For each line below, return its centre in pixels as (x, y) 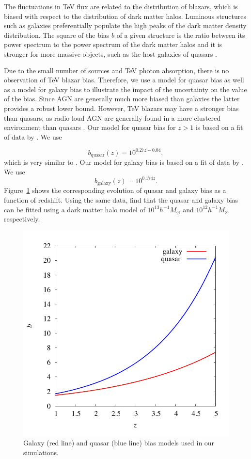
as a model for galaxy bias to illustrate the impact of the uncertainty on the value (125, 89)
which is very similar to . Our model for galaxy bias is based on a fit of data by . (124, 162)
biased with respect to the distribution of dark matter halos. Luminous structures (125, 16)
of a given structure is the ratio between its (181, 35)
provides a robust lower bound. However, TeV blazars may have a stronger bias (121, 108)
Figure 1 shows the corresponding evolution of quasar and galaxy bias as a (115, 190)
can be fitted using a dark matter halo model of (75, 209)
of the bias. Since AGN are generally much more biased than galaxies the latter (122, 99)
